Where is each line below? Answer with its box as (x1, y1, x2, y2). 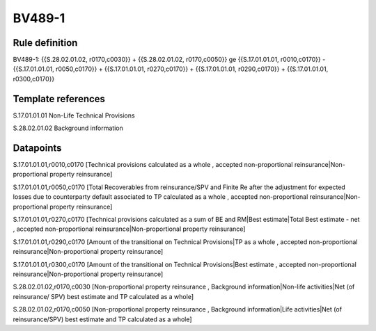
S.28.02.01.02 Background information (13, 124, 123, 132)
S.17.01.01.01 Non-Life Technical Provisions (13, 111, 135, 120)
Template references (13, 92, 106, 104)
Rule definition (13, 37, 78, 49)
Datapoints (13, 142, 62, 154)
